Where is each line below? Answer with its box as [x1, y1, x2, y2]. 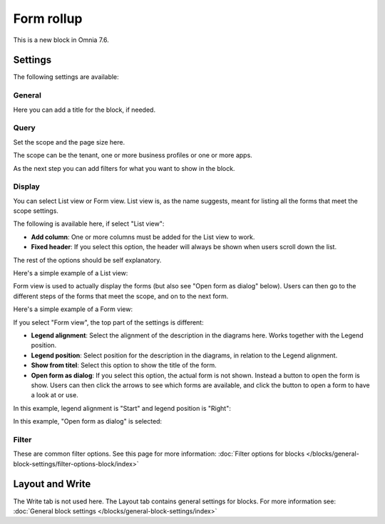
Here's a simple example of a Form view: [13, 305, 133, 313]
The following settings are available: [13, 73, 119, 81]
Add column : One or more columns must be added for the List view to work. [31, 232, 255, 241]
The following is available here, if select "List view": [13, 219, 165, 228]
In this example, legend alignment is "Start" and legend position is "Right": [13, 404, 231, 412]
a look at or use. [31, 391, 78, 399]
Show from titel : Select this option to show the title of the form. [31, 361, 217, 370]
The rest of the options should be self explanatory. [13, 256, 162, 264]
